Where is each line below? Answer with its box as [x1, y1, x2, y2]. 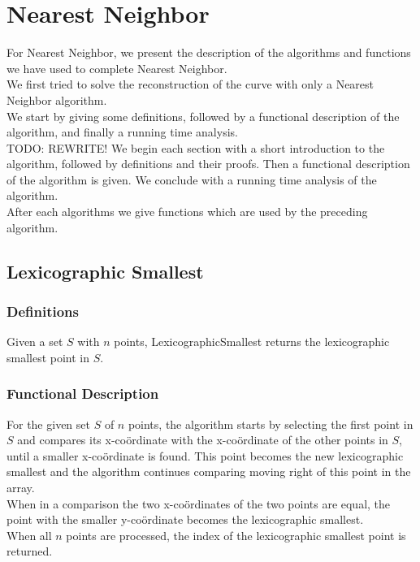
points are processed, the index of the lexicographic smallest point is [66, 526, 406, 543]
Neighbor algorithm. [6, 91, 107, 108]
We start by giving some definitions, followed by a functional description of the [6, 107, 400, 124]
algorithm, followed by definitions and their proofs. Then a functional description [6, 155, 410, 172]
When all [6, 526, 52, 543]
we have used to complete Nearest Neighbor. [6, 59, 227, 76]
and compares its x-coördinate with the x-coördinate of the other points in [17, 431, 388, 448]
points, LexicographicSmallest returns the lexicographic [114, 333, 390, 350]
